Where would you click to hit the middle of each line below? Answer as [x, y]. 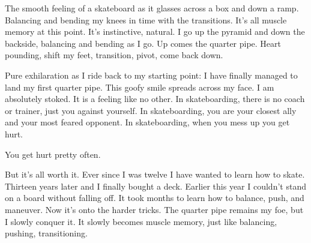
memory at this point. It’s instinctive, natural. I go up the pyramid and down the [155, 31]
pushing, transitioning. [46, 233]
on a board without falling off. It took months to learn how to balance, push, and [155, 198]
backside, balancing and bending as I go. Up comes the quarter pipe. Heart [143, 43]
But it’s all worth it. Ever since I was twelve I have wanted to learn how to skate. [155, 174]
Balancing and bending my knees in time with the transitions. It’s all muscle [146, 19]
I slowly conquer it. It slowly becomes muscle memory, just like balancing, [141, 221]
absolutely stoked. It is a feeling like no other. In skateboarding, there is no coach [155, 99]
